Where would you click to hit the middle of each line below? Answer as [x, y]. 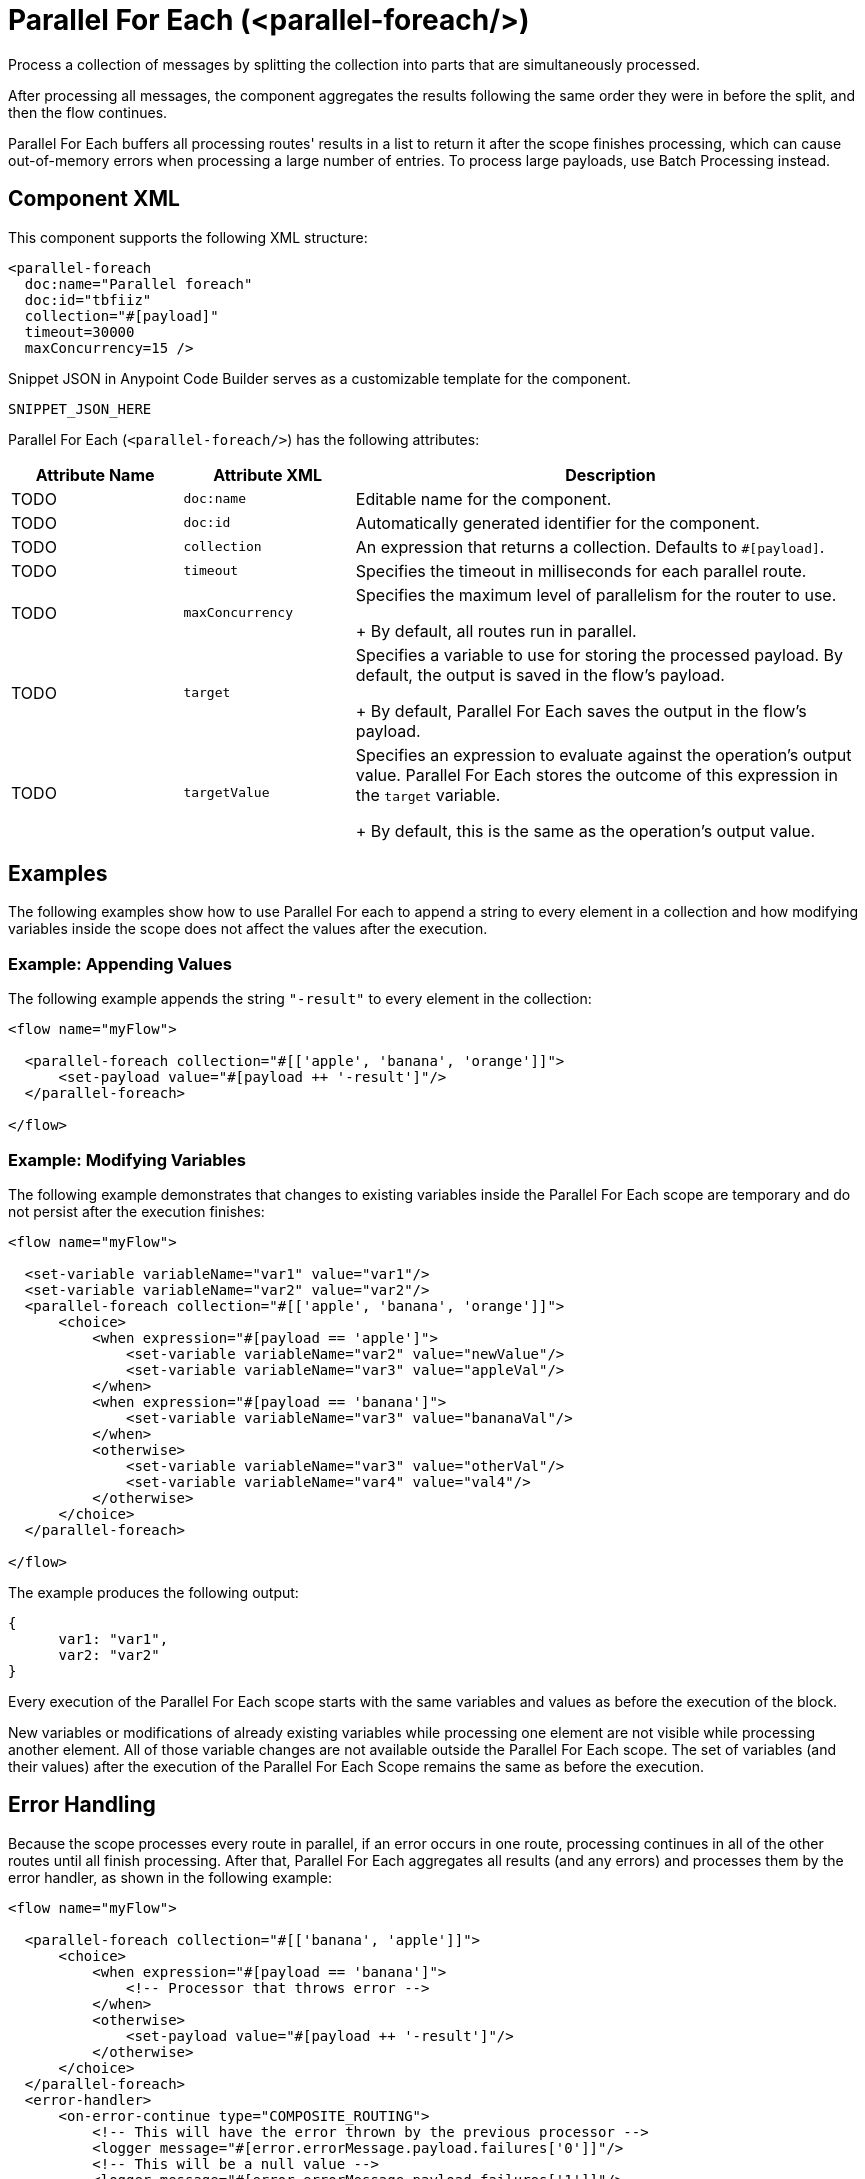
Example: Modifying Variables [127, 1159]
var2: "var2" [109, 1654]
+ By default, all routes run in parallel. [496, 630]
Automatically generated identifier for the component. [557, 522]
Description [610, 474]
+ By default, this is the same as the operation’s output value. [585, 830]
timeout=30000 [79, 331]
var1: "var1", [113, 1638]
